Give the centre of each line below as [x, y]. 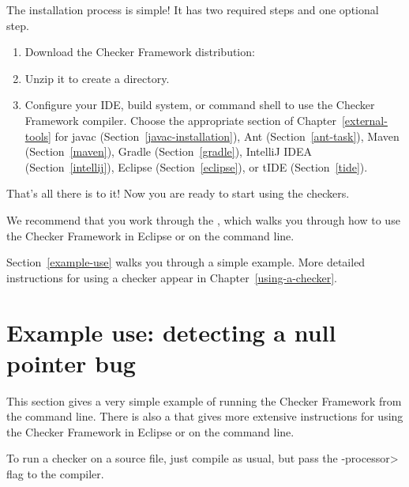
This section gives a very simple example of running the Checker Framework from [204, 400]
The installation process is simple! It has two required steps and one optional [193, 9]
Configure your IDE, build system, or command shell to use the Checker [200, 105]
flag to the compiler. [55, 474]
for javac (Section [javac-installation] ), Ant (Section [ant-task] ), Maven [227, 136]
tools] [38, 136]
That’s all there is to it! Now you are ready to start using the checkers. [178, 193]
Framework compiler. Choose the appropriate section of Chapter [180, 120]
